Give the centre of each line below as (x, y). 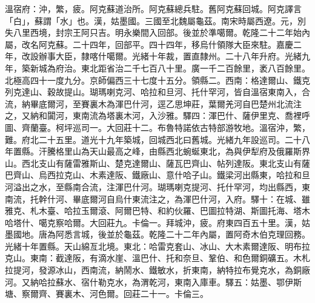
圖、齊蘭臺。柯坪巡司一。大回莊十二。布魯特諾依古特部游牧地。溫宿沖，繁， (157, 127)
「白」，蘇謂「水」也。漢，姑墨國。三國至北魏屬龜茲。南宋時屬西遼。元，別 (155, 20)
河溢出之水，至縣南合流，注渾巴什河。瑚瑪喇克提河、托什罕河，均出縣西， (153, 186)
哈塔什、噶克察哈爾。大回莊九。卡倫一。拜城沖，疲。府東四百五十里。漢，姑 (157, 222)
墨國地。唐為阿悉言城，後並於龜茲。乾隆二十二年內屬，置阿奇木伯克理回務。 (157, 234)
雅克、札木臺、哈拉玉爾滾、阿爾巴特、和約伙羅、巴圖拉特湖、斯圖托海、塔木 (157, 211)
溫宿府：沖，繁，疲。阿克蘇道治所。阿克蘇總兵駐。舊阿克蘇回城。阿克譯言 (153, 8)
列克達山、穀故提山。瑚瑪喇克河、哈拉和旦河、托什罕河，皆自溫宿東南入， (153, 92)
